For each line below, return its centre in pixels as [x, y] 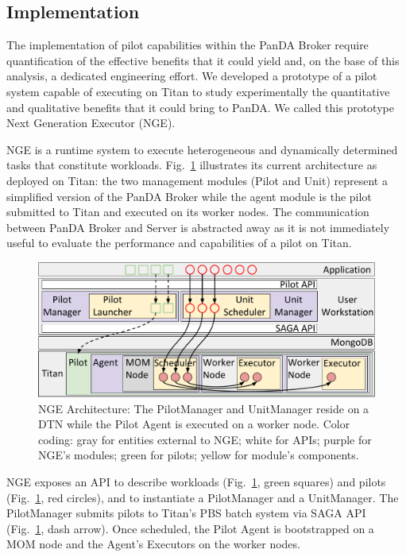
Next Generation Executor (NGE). [91, 123]
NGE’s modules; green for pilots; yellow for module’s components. [199, 455]
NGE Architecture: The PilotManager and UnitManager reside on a [204, 408]
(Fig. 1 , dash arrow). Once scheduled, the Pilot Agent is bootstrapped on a [190, 528]
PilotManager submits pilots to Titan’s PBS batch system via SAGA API [186, 513]
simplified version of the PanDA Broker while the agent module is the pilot [189, 196]
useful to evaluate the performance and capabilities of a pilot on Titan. [179, 243]
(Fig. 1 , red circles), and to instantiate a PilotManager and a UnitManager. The [203, 497]
